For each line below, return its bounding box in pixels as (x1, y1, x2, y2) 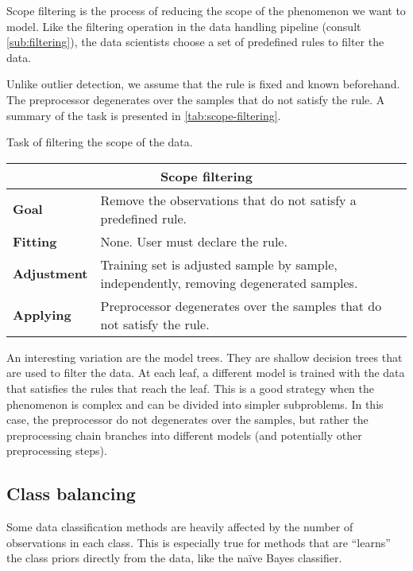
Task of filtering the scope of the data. (6, 134, 193, 150)
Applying (13, 305, 71, 324)
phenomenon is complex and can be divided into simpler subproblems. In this (6, 395, 384, 412)
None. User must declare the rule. (100, 231, 288, 251)
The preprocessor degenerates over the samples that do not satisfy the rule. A (6, 91, 385, 107)
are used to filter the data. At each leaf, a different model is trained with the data (6, 364, 405, 381)
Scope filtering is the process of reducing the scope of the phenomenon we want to (6, 2, 406, 18)
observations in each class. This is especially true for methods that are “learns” (6, 534, 391, 550)
